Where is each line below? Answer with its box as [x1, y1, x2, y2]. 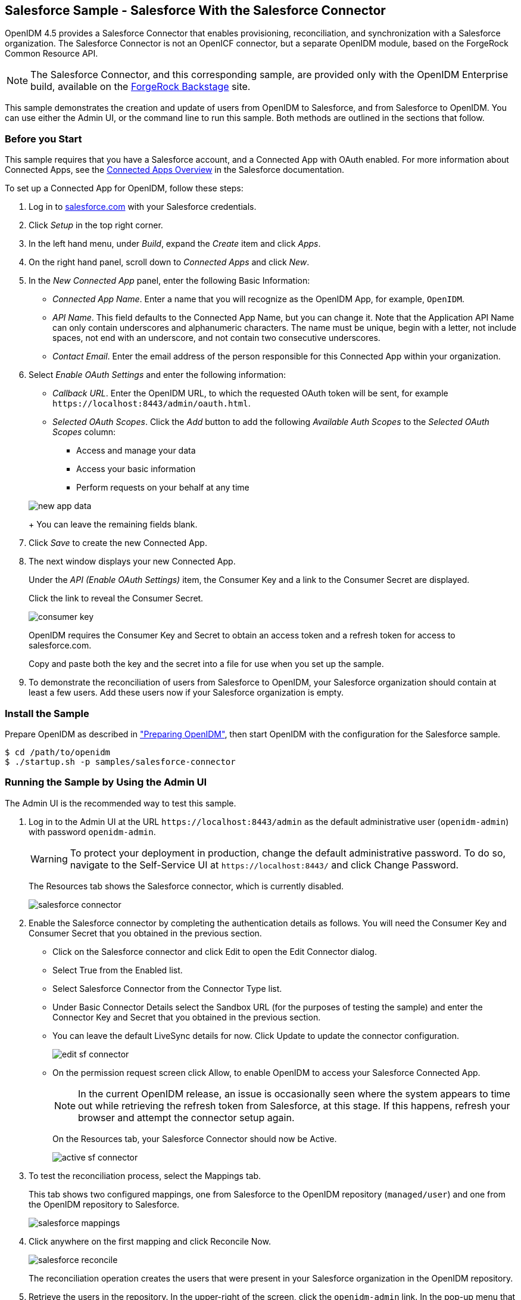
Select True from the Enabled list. [52, 964, 183, 975]
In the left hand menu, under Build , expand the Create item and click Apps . [29, 238, 321, 249]
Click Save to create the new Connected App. [29, 538, 207, 548]
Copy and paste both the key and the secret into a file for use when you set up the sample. [29, 659, 384, 669]
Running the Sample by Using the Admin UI [5, 776, 207, 789]
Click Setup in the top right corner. [29, 220, 163, 231]
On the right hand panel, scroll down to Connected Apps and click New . [29, 257, 310, 268]
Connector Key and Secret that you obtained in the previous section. [52, 1012, 321, 1022]
